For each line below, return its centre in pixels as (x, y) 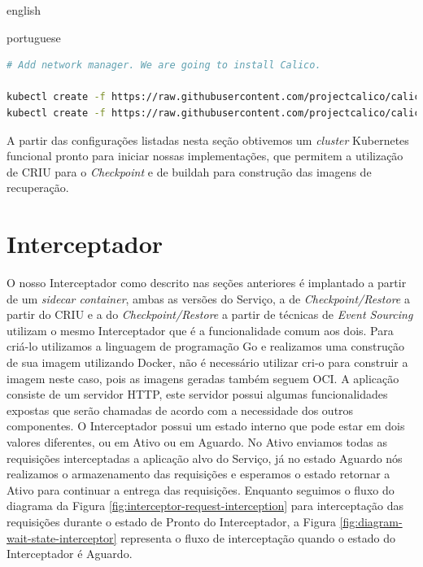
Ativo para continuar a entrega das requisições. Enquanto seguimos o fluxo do (201, 489)
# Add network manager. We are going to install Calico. (164, 65)
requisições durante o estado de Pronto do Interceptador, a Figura (171, 521)
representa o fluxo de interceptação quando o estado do (258, 537)
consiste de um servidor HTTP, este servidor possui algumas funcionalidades (197, 394)
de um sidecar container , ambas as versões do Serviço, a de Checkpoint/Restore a (208, 298)
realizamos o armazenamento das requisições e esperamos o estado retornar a (198, 474)
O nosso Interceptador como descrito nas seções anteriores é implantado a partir (207, 283)
